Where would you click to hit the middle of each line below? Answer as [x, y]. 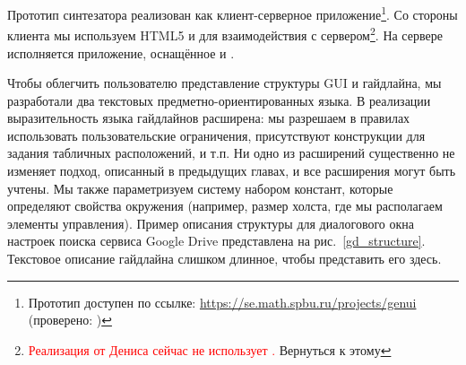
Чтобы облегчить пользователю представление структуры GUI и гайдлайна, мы [224, 83]
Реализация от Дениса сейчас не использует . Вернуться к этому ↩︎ [210, 349]
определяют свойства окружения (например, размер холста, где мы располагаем [225, 206]
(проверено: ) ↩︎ [70, 320]
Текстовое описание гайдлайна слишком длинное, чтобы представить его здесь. [224, 259]
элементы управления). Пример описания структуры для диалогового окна [211, 223]
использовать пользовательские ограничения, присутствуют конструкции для [216, 135]
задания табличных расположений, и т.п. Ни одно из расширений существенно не [231, 153]
